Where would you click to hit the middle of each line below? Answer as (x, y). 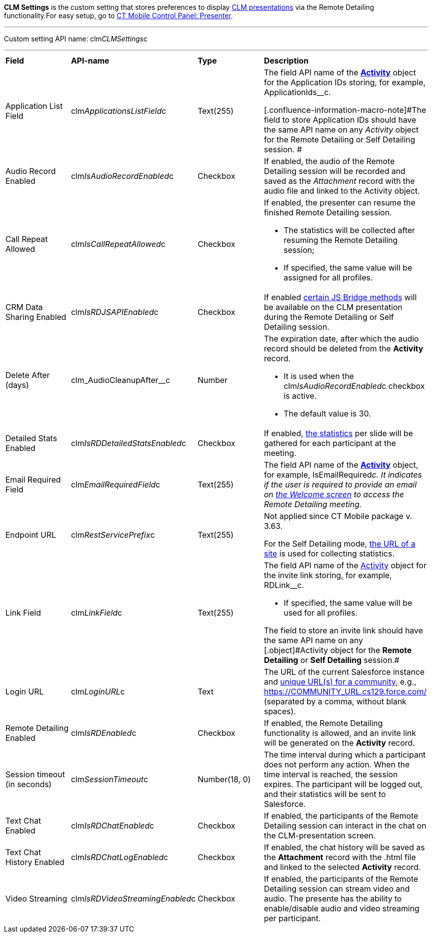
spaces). (280, 711)
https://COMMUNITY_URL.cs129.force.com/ (345, 692)
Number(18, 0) (224, 779)
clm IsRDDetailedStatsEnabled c (128, 443)
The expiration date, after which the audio (342, 339)
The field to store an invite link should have (343, 630)
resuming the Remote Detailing (341, 240)
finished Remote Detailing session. (328, 212)
